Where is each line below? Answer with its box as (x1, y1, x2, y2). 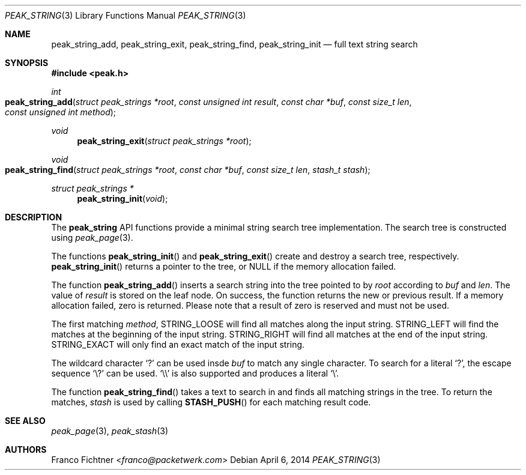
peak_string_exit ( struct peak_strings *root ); (77, 136, 252, 146)
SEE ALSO (5, 416, 46, 426)
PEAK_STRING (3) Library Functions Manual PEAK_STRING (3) (5, 10, 246, 20)
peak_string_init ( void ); (77, 193, 168, 204)
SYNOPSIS (5, 58, 49, 68)
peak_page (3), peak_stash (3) (51, 426, 169, 436)
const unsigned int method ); (5, 107, 116, 117)
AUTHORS (5, 444, 47, 455)
